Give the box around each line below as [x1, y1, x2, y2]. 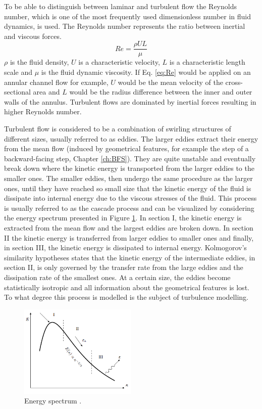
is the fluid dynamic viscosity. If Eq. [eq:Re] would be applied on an [41, 67, 251, 77]
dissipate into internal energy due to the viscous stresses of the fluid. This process [4, 193, 257, 203]
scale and [4, 67, 33, 77]
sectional [4, 86, 31, 97]
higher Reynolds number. [4, 106, 82, 117]
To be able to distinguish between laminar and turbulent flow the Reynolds [4, 1, 237, 11]
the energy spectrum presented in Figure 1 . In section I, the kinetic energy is [4, 212, 242, 223]
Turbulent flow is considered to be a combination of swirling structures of [4, 123, 231, 133]
